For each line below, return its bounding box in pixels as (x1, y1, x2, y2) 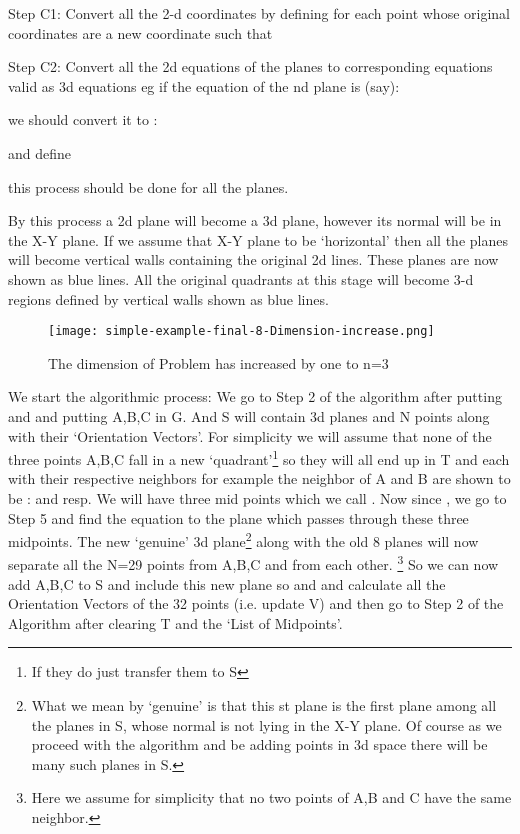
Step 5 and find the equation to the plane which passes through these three (8, 507, 469, 528)
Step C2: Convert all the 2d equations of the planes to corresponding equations (8, 56, 493, 77)
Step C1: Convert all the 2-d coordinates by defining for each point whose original (8, 3, 510, 23)
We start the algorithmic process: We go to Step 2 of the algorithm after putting (8, 386, 502, 407)
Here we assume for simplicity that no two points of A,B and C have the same (31, 787, 512, 808)
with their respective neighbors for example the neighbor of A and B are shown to (8, 468, 511, 489)
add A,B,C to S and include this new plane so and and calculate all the (8, 573, 446, 594)
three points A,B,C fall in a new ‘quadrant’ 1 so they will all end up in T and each (8, 446, 510, 469)
